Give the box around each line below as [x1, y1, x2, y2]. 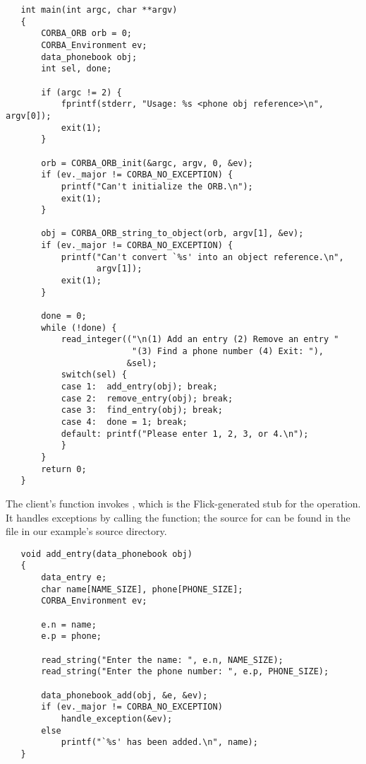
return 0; [41, 464, 87, 474]
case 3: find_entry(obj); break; [61, 405, 223, 416]
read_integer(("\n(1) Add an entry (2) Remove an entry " [61, 334, 339, 345]
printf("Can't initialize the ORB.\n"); [61, 181, 253, 192]
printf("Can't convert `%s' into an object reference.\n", [61, 252, 344, 262]
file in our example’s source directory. [6, 524, 167, 539]
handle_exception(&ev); [61, 713, 173, 724]
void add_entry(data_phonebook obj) [20, 548, 193, 559]
